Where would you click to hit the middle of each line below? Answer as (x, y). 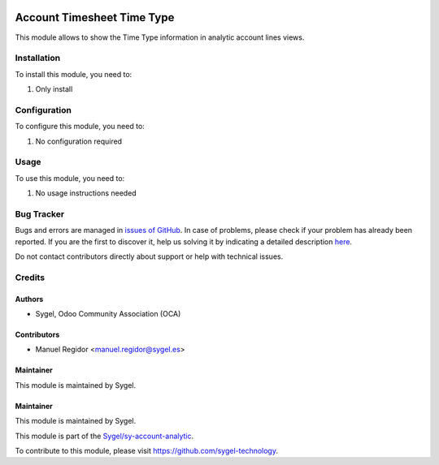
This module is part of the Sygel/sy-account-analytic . (104, 436)
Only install (54, 89)
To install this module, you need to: (74, 74)
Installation (38, 58)
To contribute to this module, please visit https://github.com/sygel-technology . (146, 450)
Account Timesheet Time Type (95, 17)
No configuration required (78, 141)
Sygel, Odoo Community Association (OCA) (108, 313)
